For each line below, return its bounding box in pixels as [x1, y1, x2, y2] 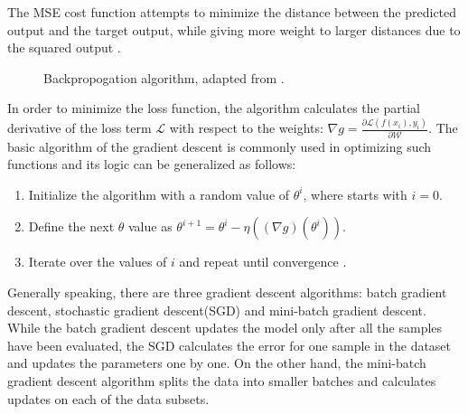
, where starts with [303, 184, 407, 203]
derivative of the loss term [7, 118, 152, 137]
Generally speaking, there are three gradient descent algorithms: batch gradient [7, 282, 447, 301]
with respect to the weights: [169, 118, 323, 137]
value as [128, 217, 173, 236]
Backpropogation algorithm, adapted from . [43, 68, 285, 87]
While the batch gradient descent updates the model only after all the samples [7, 318, 443, 337]
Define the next [28, 217, 115, 236]
